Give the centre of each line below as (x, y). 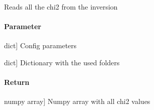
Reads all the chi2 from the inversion (61, 7)
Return (17, 82)
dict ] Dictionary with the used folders (62, 62)
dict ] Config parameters (41, 45)
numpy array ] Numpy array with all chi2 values (77, 101)
